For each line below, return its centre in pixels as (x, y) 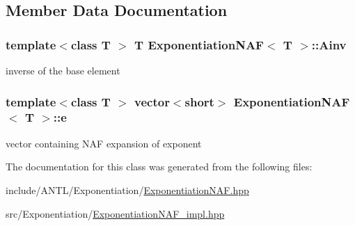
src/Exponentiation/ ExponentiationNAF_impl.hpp (115, 213)
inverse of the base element (63, 70)
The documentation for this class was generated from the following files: (159, 167)
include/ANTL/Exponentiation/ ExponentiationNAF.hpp (127, 189)
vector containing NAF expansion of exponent (104, 143)
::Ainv (329, 44)
